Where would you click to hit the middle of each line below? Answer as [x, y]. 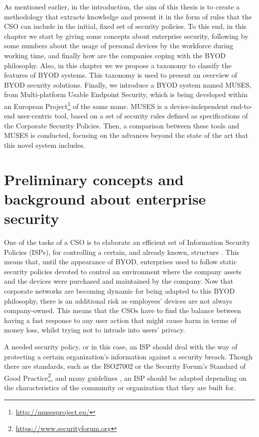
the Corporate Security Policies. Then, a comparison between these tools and [122, 125]
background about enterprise [105, 198]
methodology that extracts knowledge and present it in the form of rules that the [128, 16]
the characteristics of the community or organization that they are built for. [120, 387]
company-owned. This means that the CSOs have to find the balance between [123, 310]
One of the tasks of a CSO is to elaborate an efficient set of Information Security [127, 242]
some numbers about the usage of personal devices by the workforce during [119, 46]
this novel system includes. [45, 145]
